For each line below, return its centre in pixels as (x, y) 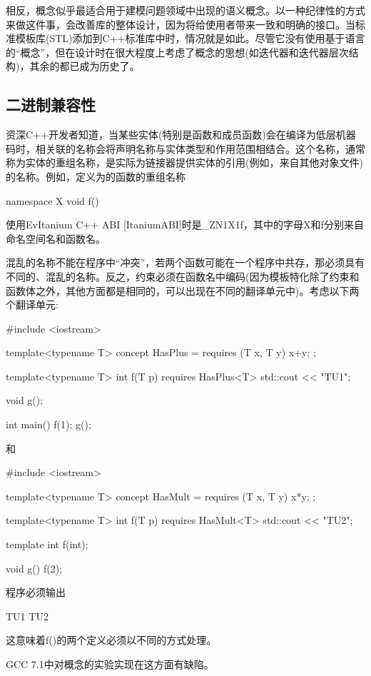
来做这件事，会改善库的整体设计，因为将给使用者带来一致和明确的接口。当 (181, 24)
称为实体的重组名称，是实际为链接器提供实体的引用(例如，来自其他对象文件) (184, 162)
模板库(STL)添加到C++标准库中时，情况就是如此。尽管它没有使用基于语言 (190, 38)
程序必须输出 (36, 592)
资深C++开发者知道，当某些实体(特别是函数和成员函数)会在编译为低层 (171, 135)
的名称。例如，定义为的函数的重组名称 (96, 176)
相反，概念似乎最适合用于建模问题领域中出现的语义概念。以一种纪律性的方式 (185, 10)
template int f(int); (47, 544)
